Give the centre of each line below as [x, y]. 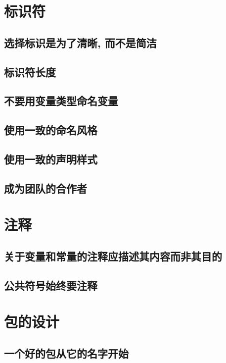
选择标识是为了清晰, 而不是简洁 [80, 42]
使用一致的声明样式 [51, 159]
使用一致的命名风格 [51, 130]
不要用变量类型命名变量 [61, 101]
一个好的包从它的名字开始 [66, 353]
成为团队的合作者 [45, 188]
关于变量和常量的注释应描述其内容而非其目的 [113, 256]
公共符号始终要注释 [51, 285]
